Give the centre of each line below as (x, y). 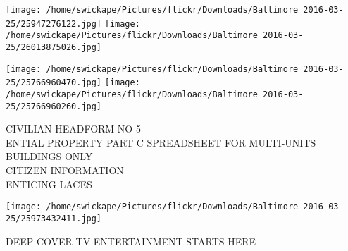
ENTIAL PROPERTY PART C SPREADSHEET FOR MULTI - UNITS (161, 142)
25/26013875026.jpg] (54, 47)
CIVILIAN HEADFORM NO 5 (73, 129)
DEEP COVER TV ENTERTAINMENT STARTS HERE (131, 241)
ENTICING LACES (49, 184)
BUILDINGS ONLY (49, 156)
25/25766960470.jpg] (54, 83)
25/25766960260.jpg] (54, 106)
